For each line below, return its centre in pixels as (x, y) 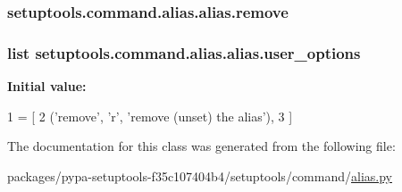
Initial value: (47, 86)
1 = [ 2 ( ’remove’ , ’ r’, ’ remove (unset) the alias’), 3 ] (150, 116)
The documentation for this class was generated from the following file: (201, 146)
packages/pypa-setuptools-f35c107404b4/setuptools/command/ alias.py (200, 175)
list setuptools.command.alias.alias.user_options (184, 52)
